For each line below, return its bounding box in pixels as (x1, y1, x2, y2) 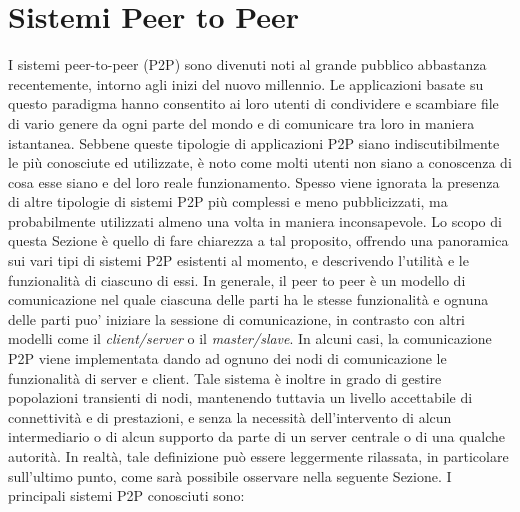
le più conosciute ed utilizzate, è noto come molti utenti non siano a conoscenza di (8, 152, 512, 173)
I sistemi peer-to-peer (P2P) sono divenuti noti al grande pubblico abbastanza (8, 54, 487, 75)
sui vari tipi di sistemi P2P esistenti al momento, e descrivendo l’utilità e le (8, 250, 469, 271)
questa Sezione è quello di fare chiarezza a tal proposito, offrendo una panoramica (8, 230, 509, 251)
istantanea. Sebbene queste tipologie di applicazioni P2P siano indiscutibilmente (8, 132, 500, 153)
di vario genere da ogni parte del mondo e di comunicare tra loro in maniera (8, 112, 475, 133)
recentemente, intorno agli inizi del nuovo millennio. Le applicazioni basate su (8, 73, 484, 94)
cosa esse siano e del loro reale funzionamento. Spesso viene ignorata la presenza (8, 171, 500, 192)
